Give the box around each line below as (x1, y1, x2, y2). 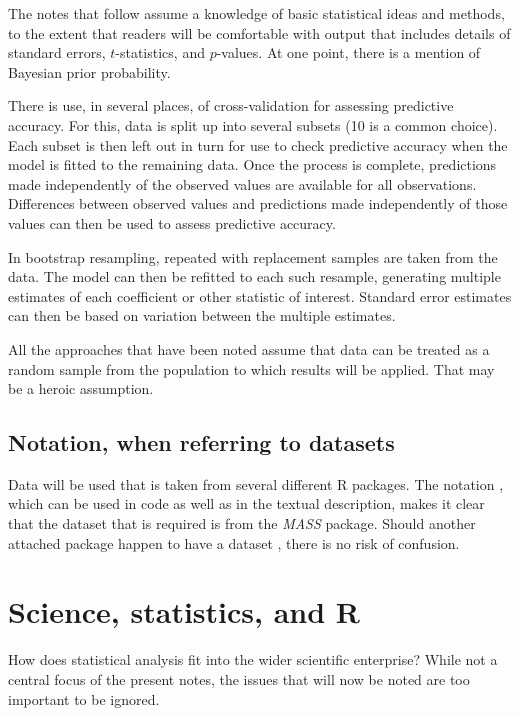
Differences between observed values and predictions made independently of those (8, 193, 508, 214)
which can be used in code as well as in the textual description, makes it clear (8, 493, 485, 514)
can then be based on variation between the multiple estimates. (8, 305, 396, 326)
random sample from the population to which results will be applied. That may (8, 358, 495, 379)
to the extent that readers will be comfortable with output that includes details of (8, 22, 511, 43)
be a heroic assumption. (8, 378, 154, 399)
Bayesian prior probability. (8, 61, 171, 82)
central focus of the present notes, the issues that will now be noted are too (8, 668, 470, 689)
